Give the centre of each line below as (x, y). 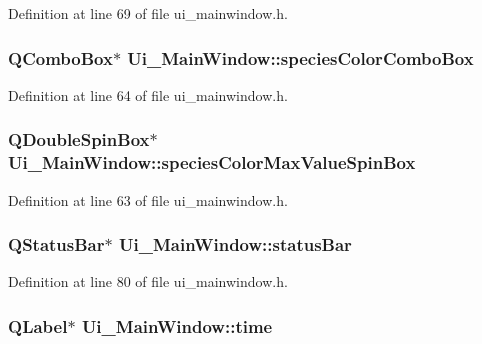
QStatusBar (56, 244)
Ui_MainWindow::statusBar (235, 244)
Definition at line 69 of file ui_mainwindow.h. (148, 13)
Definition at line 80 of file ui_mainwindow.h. (148, 281)
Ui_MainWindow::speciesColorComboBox (300, 57)
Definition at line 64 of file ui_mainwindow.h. (148, 94)
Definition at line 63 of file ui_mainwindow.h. (148, 199)
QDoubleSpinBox (79, 139)
